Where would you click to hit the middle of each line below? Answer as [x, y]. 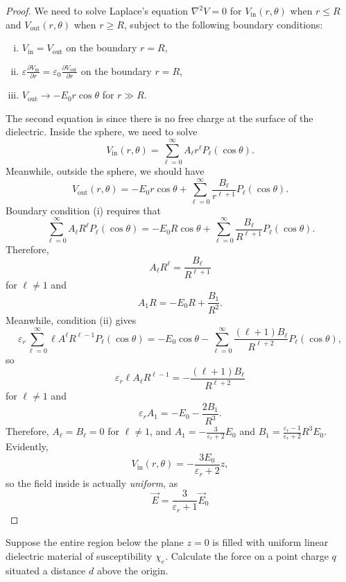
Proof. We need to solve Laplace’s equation [97, 10]
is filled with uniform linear [270, 542]
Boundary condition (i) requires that [84, 210]
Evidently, [27, 446]
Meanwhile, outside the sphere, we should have [105, 171]
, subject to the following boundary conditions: [223, 24]
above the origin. [132, 570]
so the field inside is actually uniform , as [92, 482]
